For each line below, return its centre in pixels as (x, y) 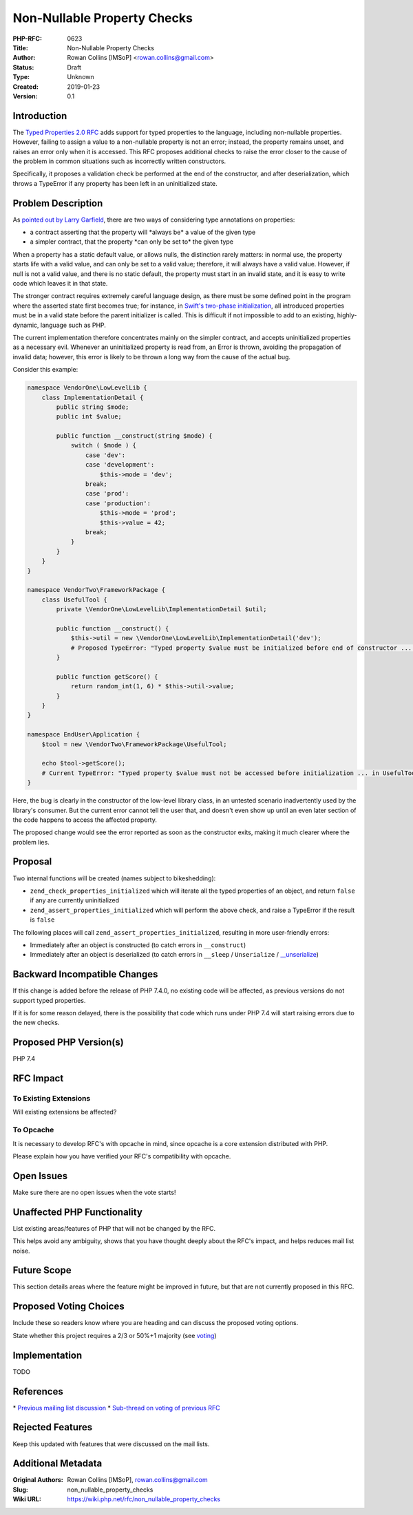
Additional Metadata (57, 1464)
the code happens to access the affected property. (85, 820)
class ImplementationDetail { (93, 397)
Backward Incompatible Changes (85, 974)
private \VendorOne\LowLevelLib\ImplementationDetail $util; (161, 610)
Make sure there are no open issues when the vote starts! (94, 1192)
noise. (21, 1251)
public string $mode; (93, 407)
